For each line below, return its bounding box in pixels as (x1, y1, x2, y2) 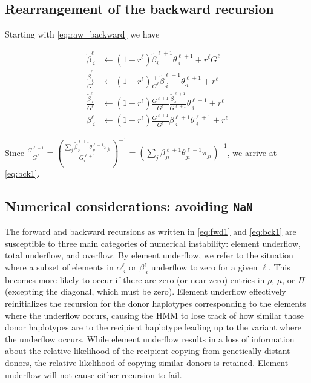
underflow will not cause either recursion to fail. (5, 368, 182, 381)
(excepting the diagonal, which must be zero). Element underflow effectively (5, 285, 286, 298)
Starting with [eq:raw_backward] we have (5, 28, 160, 41)
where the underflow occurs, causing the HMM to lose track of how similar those (5, 309, 304, 321)
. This (268, 261, 290, 273)
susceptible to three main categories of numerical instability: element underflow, (5, 237, 301, 249)
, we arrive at (227, 146, 277, 159)
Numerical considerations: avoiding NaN (5, 196, 253, 215)
